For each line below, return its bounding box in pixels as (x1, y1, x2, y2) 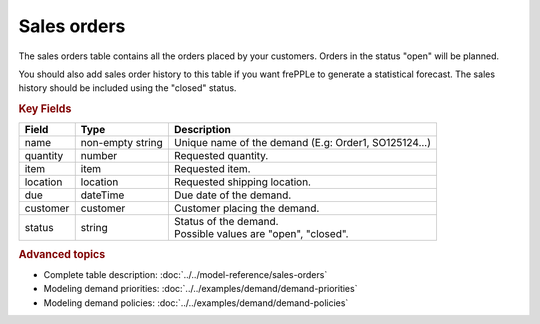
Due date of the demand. (173, 188, 292, 202)
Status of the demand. (173, 215, 279, 229)
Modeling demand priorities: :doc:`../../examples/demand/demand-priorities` (43, 283, 358, 295)
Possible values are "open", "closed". (173, 227, 349, 241)
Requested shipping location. (173, 175, 312, 189)
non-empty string (80, 136, 164, 150)
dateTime (80, 188, 125, 202)
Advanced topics (18, 247, 106, 261)
